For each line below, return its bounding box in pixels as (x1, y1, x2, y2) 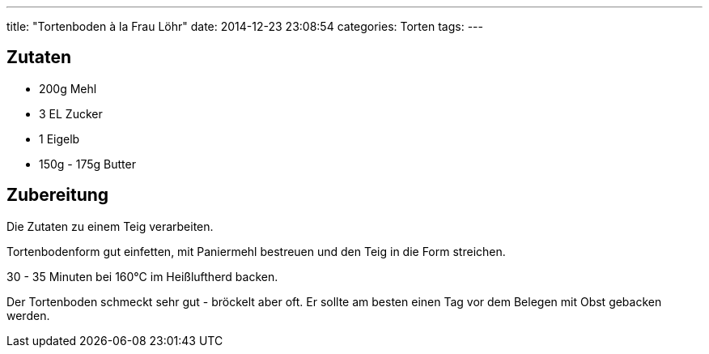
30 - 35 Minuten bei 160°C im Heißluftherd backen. (6, 269, 278, 284)
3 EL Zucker (39, 106, 103, 121)
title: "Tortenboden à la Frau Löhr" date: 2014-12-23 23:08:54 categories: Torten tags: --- (6, 19, 483, 33)
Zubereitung (6, 185, 109, 206)
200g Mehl (39, 81, 97, 96)
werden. (6, 308, 50, 322)
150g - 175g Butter (39, 156, 136, 171)
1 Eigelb (39, 131, 80, 146)
